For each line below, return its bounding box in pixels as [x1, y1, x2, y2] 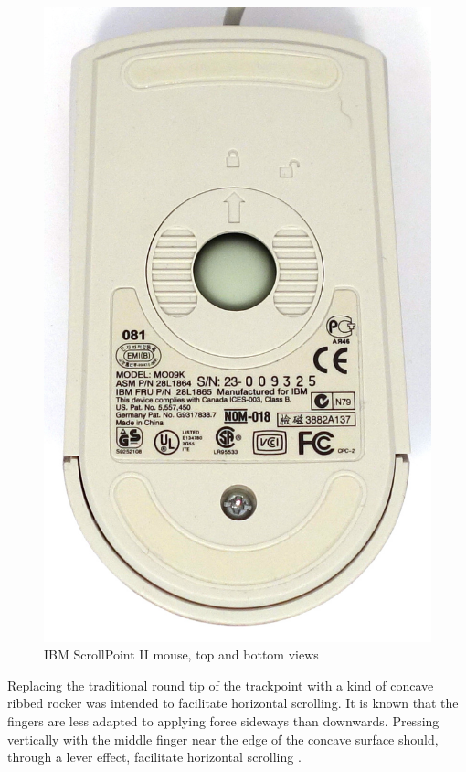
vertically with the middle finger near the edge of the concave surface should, [7, 729, 439, 748]
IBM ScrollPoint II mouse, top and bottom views [44, 645, 319, 664]
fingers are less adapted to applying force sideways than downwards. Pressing [7, 711, 440, 730]
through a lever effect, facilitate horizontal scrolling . [7, 747, 302, 767]
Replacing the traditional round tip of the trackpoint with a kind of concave [7, 675, 434, 694]
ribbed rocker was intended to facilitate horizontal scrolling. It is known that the [7, 693, 459, 713]
